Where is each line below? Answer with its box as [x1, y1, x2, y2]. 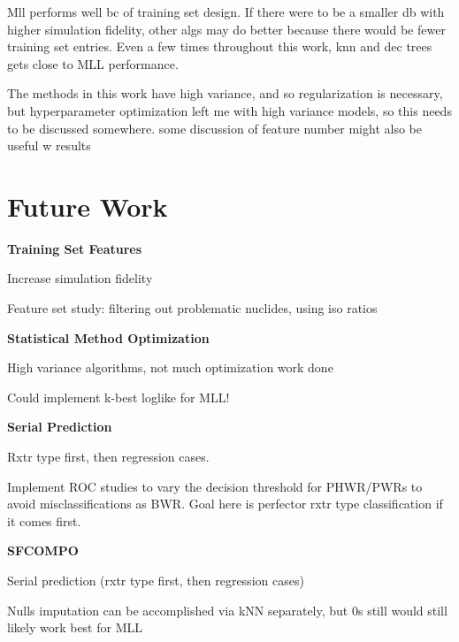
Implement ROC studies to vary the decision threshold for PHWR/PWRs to [7, 477, 423, 495]
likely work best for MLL [7, 618, 142, 637]
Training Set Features [7, 239, 142, 257]
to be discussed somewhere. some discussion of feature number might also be [7, 118, 422, 137]
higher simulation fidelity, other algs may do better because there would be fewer [7, 19, 446, 38]
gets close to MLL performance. [7, 54, 179, 73]
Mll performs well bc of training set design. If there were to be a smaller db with [7, 3, 445, 20]
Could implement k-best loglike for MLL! [7, 387, 230, 406]
